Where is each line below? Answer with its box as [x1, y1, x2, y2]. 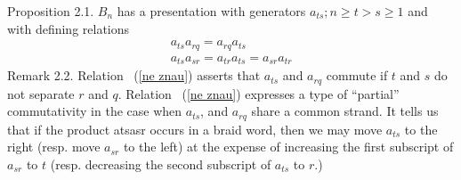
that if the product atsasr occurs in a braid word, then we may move [7, 119, 383, 138]
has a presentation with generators [117, 2, 306, 20]
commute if [326, 66, 388, 85]
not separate [7, 84, 75, 102]
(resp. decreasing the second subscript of [50, 154, 271, 173]
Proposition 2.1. [7, 2, 94, 20]
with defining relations [7, 19, 130, 37]
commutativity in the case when [7, 102, 182, 120]
